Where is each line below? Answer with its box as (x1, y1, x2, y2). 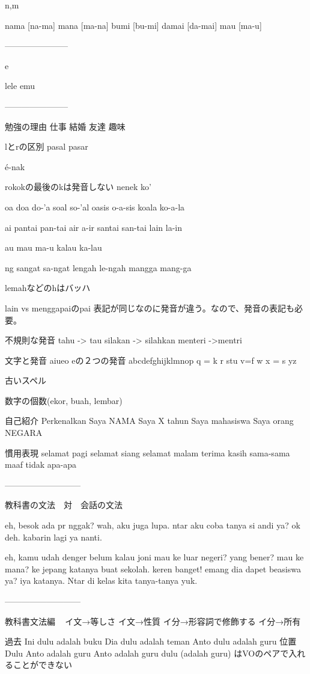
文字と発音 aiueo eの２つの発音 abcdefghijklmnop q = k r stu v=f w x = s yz (5, 354, 297, 366)
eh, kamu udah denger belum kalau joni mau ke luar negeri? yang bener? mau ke (5, 551, 304, 563)
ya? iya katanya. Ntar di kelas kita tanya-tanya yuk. (5, 574, 198, 587)
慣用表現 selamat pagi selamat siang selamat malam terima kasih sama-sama (5, 446, 290, 459)
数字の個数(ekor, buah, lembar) (5, 394, 123, 406)
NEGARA (5, 426, 43, 439)
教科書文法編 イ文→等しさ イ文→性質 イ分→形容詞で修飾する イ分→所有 (5, 614, 301, 627)
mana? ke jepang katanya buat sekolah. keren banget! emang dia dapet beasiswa (5, 562, 301, 575)
